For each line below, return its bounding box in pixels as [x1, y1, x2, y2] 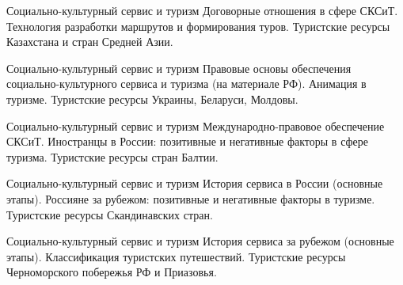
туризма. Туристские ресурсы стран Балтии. [6, 148, 219, 165]
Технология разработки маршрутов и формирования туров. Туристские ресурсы [6, 17, 390, 34]
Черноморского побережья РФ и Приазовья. [6, 264, 217, 280]
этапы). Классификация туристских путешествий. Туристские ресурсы [6, 248, 346, 264]
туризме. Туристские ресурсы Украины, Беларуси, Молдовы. [6, 90, 298, 107]
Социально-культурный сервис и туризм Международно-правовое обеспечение [6, 117, 385, 134]
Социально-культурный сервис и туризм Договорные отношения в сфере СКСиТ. [6, 2, 398, 18]
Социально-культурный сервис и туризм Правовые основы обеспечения [6, 59, 352, 76]
